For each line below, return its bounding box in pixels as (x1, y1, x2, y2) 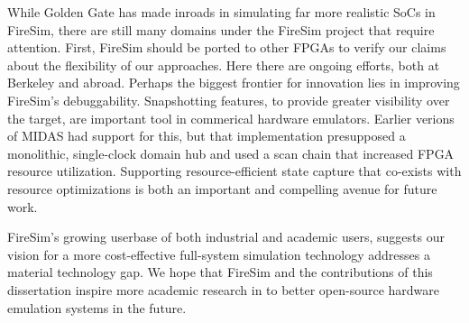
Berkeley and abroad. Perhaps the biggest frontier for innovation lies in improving (7, 73, 460, 92)
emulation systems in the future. (7, 298, 187, 317)
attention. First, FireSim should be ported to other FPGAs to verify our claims (7, 38, 446, 57)
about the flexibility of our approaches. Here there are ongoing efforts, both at (7, 55, 440, 74)
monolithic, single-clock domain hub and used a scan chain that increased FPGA (7, 143, 455, 162)
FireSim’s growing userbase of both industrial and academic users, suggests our (7, 227, 445, 246)
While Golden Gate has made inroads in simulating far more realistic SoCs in (7, 3, 436, 21)
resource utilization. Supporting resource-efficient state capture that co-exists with (7, 161, 462, 180)
